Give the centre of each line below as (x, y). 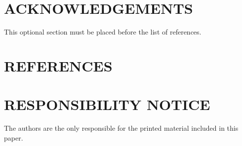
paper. (14, 137)
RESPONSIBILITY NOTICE (107, 104)
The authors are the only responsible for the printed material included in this (121, 128)
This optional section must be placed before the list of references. (103, 32)
